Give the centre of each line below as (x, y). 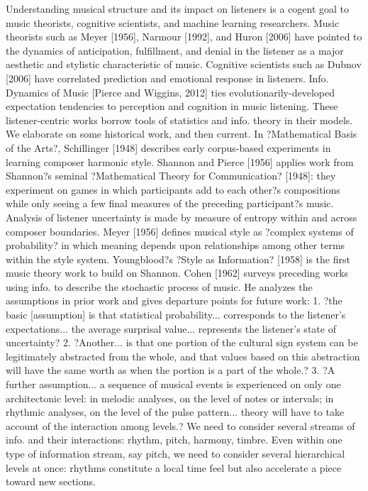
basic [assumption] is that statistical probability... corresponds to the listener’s (176, 315)
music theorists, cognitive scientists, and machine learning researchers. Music (173, 22)
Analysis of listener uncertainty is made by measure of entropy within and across (182, 217)
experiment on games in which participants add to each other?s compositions (173, 189)
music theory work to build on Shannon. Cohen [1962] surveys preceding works (177, 273)
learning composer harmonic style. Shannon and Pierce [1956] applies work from (180, 161)
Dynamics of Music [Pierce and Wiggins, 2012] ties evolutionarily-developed (170, 92)
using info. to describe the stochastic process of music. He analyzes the (159, 286)
